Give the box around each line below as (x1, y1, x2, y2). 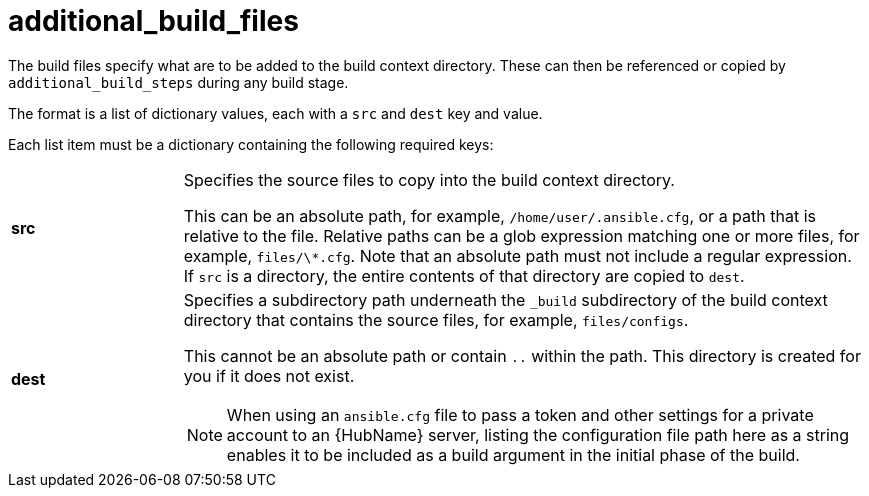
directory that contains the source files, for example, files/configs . (183, 309, 689, 330)
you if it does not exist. (183, 365, 355, 386)
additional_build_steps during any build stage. (8, 73, 349, 91)
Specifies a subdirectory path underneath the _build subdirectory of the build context (183, 289, 828, 310)
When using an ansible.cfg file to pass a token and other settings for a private (226, 404, 814, 425)
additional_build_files (8, 4, 299, 38)
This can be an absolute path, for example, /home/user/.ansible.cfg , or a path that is (183, 205, 816, 226)
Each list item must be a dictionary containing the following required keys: (8, 135, 494, 153)
